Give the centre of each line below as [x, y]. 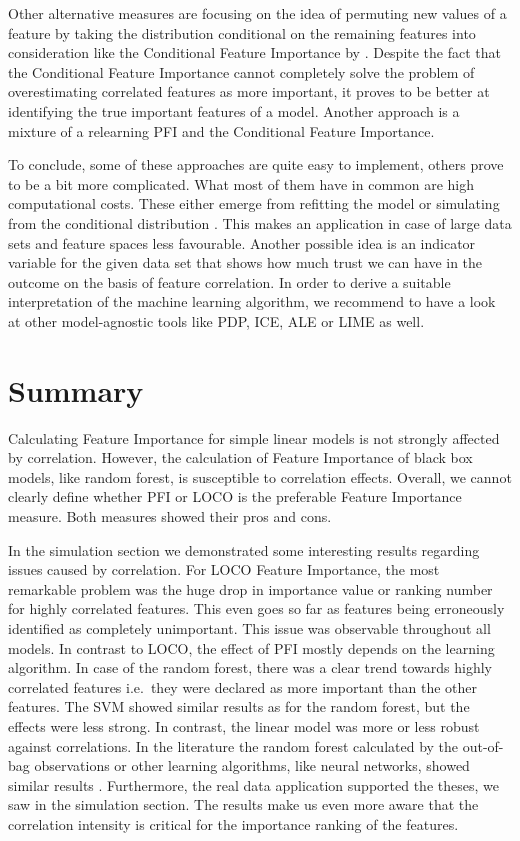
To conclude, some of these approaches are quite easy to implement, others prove [256, 164]
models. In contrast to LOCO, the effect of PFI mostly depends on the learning [251, 647]
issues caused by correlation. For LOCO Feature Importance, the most [224, 569]
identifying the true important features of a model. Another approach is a [234, 110]
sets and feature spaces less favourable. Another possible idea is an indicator [242, 242]
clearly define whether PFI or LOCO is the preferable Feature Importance [235, 496]
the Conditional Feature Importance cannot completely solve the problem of [241, 71]
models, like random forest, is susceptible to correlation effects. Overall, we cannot [260, 476]
